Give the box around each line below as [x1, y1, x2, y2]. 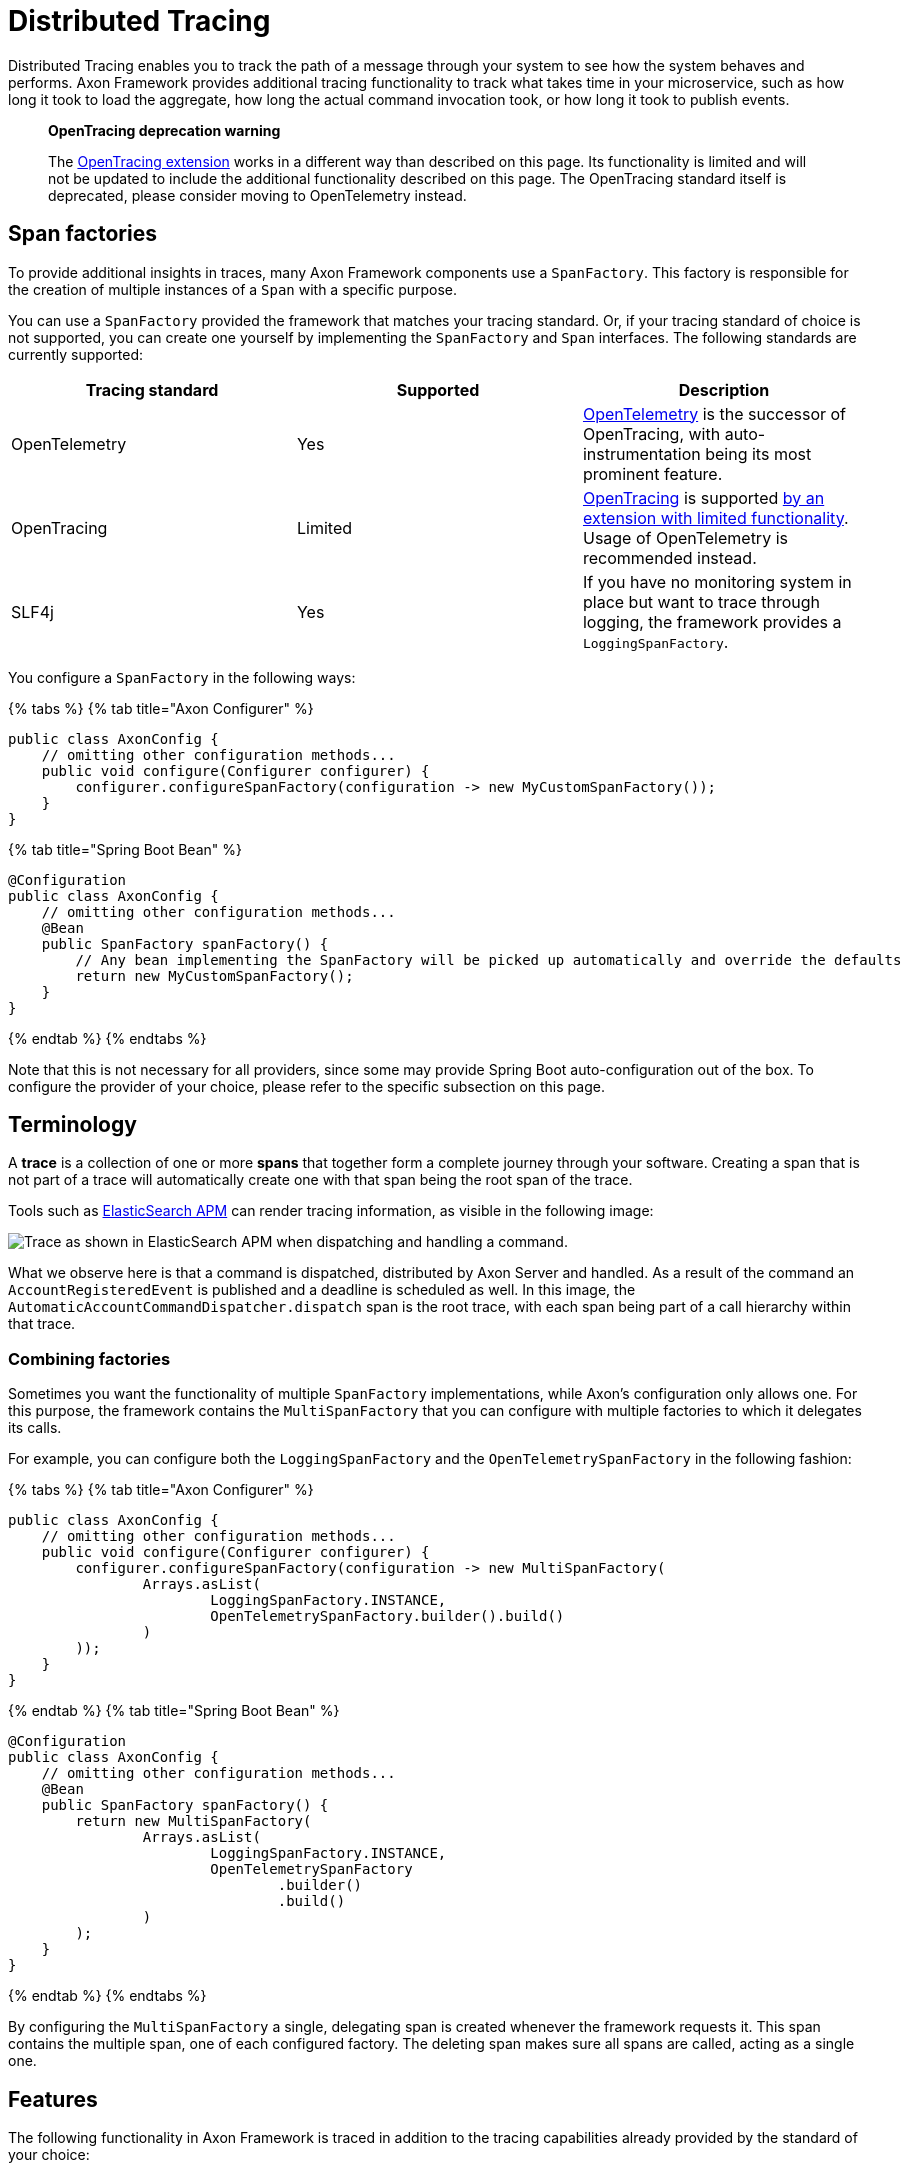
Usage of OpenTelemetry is [582, 527, 788, 548]
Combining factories [8, 1348, 171, 1369]
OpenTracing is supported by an [582, 487, 825, 508]
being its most [705, 443, 812, 464]
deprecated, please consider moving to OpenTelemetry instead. [48, 186, 467, 204]
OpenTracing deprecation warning [48, 121, 281, 139]
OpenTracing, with [582, 423, 721, 444]
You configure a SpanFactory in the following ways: [8, 668, 356, 686]
